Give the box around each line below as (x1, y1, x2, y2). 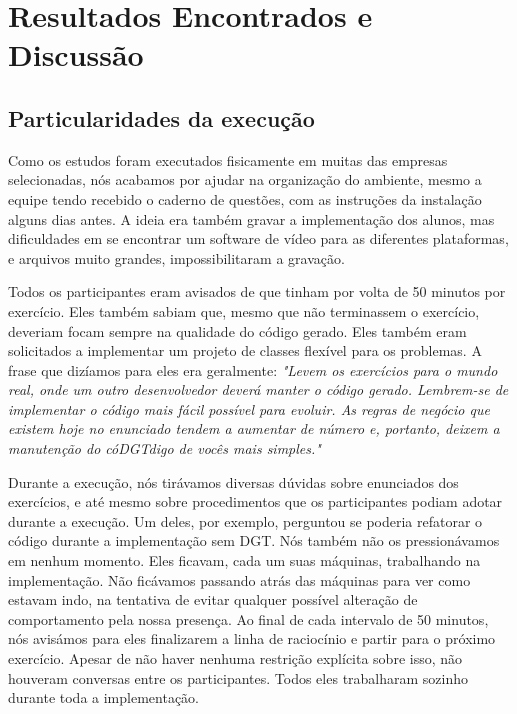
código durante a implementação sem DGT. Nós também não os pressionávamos (8, 530, 500, 551)
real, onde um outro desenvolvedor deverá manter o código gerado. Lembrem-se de (8, 379, 509, 400)
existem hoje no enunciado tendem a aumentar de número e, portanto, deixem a (8, 418, 500, 439)
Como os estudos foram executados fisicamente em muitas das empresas (8, 149, 448, 170)
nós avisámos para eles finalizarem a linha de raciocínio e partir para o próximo (8, 628, 496, 649)
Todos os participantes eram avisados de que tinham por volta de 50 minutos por (8, 281, 506, 302)
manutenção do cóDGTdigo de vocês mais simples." (8, 438, 321, 459)
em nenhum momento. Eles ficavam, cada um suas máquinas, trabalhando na (8, 550, 481, 571)
